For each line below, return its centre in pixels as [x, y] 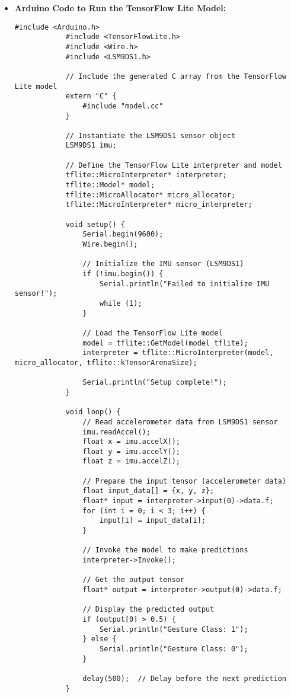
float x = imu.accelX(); [131, 442]
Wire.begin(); [110, 244]
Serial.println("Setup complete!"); [155, 383]
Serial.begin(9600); [123, 234]
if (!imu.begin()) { [123, 274]
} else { [100, 639]
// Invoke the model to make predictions [165, 550]
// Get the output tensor [134, 580]
